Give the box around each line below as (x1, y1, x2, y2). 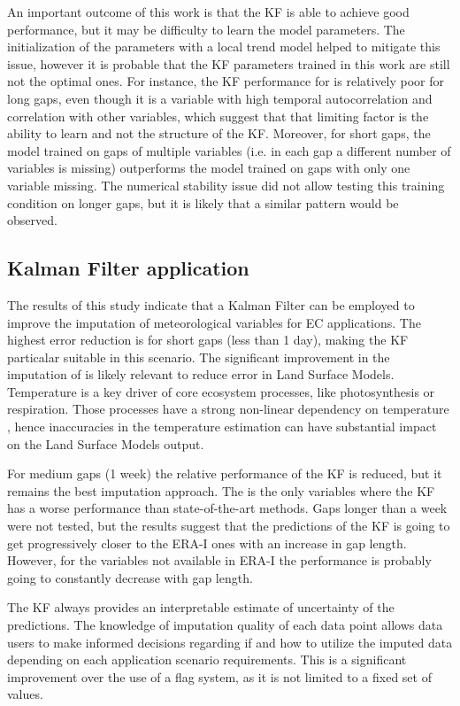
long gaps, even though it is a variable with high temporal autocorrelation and (7, 89, 433, 107)
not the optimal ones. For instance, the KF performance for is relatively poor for (7, 72, 445, 90)
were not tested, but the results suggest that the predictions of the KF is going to (7, 516, 450, 535)
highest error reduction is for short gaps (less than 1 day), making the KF (7, 330, 409, 349)
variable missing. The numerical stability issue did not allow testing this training (7, 175, 445, 194)
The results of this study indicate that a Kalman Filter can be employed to (7, 295, 415, 314)
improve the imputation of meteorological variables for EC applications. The (7, 313, 421, 331)
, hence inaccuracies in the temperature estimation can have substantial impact (7, 417, 437, 436)
